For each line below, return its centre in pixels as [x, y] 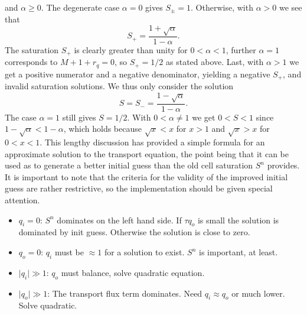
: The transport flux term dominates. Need [125, 293]
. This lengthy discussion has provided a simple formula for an [152, 142]
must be [69, 252]
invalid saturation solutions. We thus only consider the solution [119, 86]
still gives [79, 117]
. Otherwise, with [222, 7]
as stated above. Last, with [215, 62]
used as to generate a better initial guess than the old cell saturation [129, 165]
